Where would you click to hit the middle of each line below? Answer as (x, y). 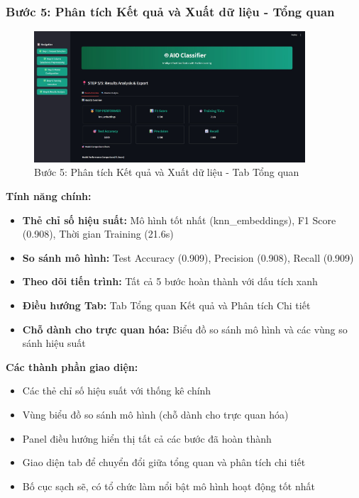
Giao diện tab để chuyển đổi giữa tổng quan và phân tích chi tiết (164, 462)
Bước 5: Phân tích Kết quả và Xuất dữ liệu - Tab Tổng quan (167, 172)
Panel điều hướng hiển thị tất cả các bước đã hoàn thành (147, 438)
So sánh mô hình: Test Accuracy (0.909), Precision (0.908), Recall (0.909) (188, 257)
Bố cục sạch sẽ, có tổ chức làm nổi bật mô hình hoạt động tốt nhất (169, 486)
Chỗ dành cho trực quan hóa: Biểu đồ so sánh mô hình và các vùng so (185, 329)
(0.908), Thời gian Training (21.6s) (98, 234)
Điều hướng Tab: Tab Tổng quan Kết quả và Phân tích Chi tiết (166, 305)
